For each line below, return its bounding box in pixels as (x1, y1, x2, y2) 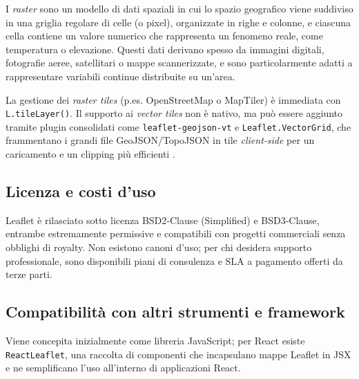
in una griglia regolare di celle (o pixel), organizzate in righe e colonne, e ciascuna (6, 15, 351, 29)
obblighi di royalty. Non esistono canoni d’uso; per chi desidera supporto (6, 240, 312, 255)
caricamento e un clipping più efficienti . (6, 147, 175, 161)
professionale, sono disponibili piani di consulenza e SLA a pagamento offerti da (6, 253, 343, 268)
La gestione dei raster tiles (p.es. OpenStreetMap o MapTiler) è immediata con (6, 92, 341, 107)
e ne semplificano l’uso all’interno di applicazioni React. (6, 360, 241, 375)
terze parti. (6, 267, 52, 281)
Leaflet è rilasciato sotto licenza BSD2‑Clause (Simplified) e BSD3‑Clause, (6, 212, 320, 227)
